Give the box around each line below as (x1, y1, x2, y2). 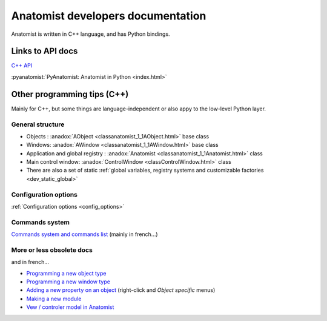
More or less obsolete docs (11, 246, 93, 254)
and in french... (11, 258, 50, 266)
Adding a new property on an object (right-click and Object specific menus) (26, 286, 216, 294)
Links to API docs (11, 46, 78, 56)
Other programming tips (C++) (11, 89, 129, 100)
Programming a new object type (26, 269, 107, 277)
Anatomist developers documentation (11, 9, 206, 22)
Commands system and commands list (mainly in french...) (11, 231, 158, 238)
